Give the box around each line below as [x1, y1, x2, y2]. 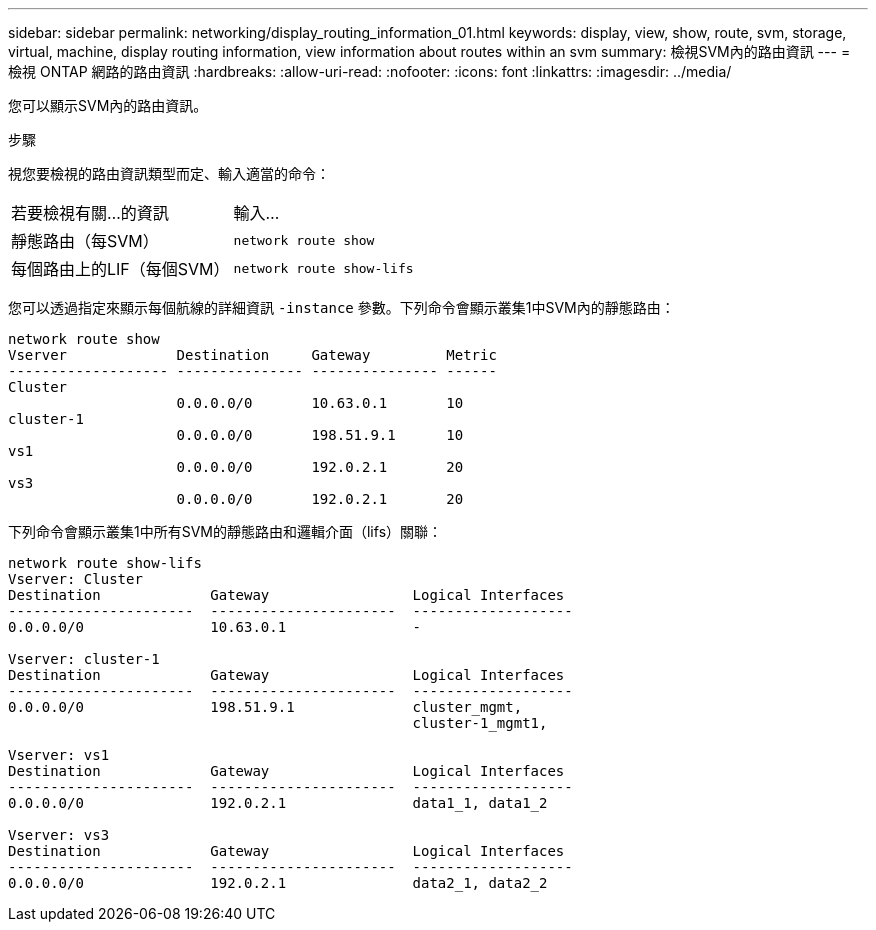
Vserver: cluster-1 [8, 651, 160, 667]
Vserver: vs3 [8, 827, 110, 843]
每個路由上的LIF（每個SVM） [11, 259, 230, 279]
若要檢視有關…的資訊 [11, 203, 169, 223]
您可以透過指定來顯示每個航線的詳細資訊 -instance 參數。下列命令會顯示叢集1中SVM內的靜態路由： [8, 299, 675, 316]
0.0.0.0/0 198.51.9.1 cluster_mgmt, [8, 699, 523, 715]
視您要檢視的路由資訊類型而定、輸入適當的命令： [8, 165, 330, 182]
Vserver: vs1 [8, 747, 110, 763]
